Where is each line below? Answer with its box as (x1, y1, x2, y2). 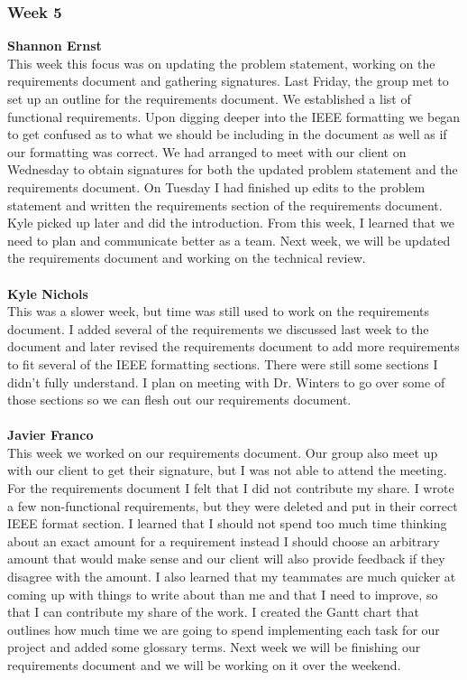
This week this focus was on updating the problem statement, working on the (7, 53, 435, 72)
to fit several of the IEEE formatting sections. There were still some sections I (7, 354, 438, 373)
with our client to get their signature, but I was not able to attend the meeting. (7, 461, 447, 480)
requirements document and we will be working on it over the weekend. (7, 656, 401, 674)
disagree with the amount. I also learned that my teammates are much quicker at (7, 567, 456, 586)
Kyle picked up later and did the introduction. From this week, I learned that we (7, 213, 454, 232)
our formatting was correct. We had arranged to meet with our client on (7, 142, 407, 161)
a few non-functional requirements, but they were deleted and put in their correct (7, 496, 458, 515)
